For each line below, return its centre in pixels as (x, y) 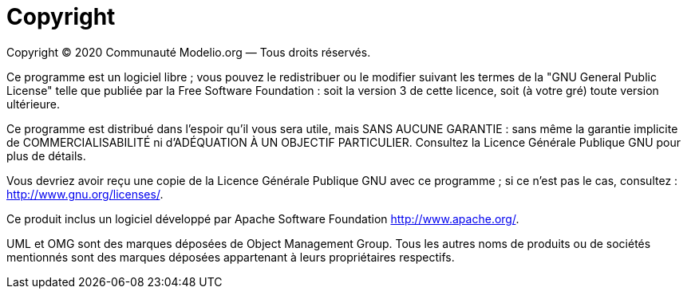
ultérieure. (33, 104)
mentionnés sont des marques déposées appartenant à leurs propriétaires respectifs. (231, 257)
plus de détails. (46, 155)
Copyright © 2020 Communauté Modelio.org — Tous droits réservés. (189, 52)
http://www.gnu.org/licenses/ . (85, 194)
